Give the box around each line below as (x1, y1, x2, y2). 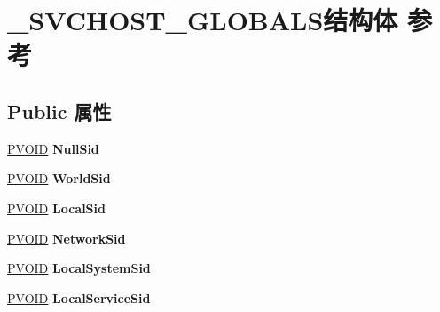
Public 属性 (7, 97, 112, 124)
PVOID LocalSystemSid (7, 259, 151, 277)
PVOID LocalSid (7, 198, 106, 217)
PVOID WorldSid (7, 169, 111, 188)
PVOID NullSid (7, 139, 99, 157)
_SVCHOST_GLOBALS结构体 (7, 2, 398, 38)
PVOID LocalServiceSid (7, 288, 151, 307)
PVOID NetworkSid (7, 228, 126, 247)
